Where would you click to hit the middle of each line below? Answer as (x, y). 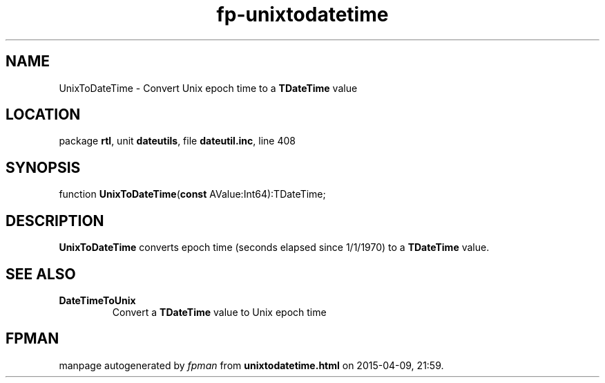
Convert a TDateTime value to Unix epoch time (219, 312)
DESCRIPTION (55, 221)
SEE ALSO (41, 274)
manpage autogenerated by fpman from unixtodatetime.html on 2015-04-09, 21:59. (251, 365)
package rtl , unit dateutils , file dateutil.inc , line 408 (177, 141)
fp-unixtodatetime (302, 15)
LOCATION (43, 115)
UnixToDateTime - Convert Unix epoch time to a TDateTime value (208, 88)
